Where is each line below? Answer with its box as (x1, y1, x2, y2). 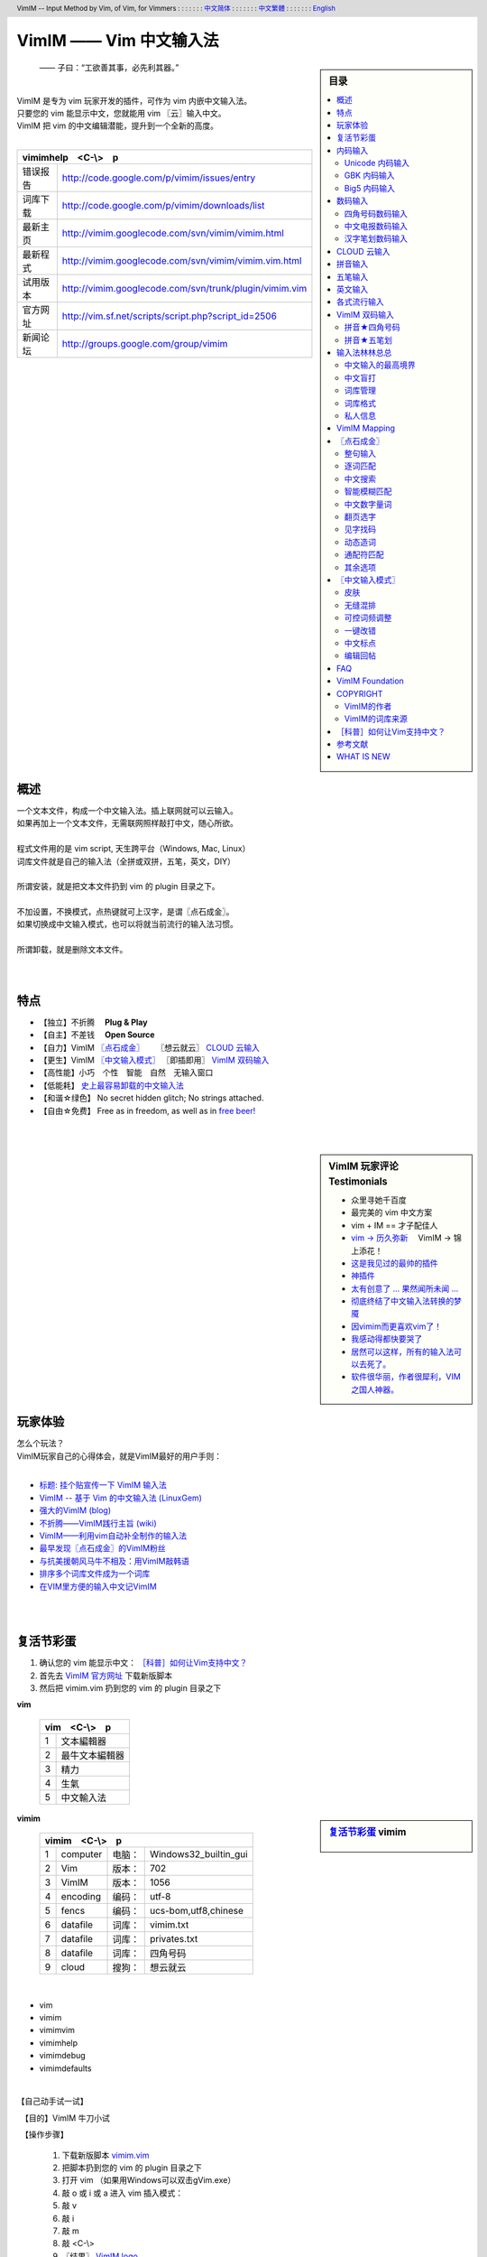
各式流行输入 (336, 296, 384, 307)
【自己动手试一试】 (16, 2095, 88, 2107)
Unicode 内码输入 (344, 158, 410, 169)
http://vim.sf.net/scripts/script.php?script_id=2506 (61, 310, 277, 322)
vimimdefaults (39, 2063, 92, 2074)
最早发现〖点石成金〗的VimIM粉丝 (39, 1543, 166, 1554)
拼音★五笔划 (344, 334, 392, 345)
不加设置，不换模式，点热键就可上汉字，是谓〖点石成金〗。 (16, 906, 234, 917)
